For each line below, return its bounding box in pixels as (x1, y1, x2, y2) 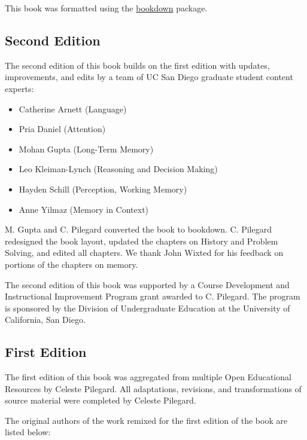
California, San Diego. (5, 313, 86, 326)
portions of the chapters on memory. (5, 258, 138, 270)
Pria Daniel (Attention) (19, 123, 106, 135)
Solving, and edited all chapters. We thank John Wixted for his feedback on (5, 246, 284, 259)
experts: (5, 82, 34, 94)
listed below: (5, 426, 51, 438)
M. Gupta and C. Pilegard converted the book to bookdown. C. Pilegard (5, 223, 272, 236)
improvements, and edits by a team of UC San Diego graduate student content (5, 71, 293, 83)
